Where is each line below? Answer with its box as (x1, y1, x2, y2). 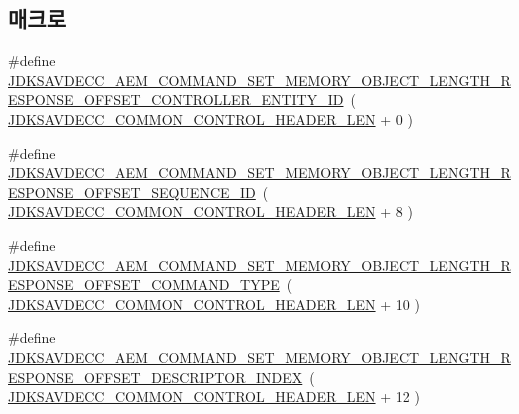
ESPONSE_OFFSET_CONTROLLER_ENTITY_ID (8, 89, 344, 110)
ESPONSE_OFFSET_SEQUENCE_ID (8, 181, 256, 202)
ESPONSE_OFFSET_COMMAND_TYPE (8, 274, 280, 295)
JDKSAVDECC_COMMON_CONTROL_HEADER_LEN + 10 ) (8, 293, 420, 314)
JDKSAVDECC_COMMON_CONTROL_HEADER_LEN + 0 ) (8, 108, 413, 129)
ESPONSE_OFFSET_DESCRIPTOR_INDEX (8, 366, 303, 387)
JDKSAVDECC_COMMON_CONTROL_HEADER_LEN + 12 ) (8, 386, 420, 407)
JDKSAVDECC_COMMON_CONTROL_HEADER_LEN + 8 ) (8, 201, 413, 222)
